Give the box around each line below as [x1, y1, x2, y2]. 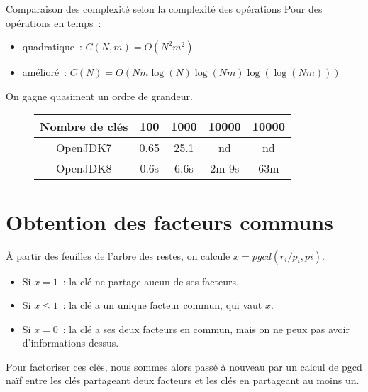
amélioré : [22, 65, 67, 80]
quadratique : [22, 39, 82, 54]
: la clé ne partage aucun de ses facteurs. [62, 273, 239, 288]
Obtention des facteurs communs [6, 207, 333, 236]
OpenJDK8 [55, 160, 112, 177]
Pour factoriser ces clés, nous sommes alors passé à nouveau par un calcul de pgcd [6, 359, 362, 374]
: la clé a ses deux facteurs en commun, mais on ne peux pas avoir [62, 321, 350, 336]
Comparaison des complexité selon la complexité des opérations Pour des [6, 1, 323, 16]
